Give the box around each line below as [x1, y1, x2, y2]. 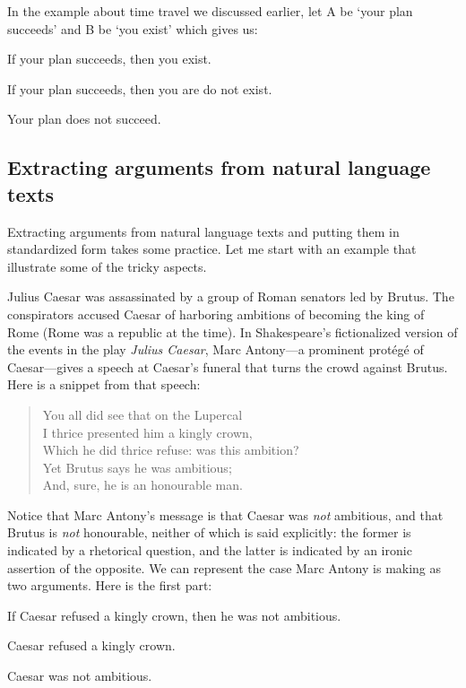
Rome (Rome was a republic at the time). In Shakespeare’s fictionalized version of [7, 322, 458, 341]
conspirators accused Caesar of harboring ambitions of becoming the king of [7, 304, 425, 323]
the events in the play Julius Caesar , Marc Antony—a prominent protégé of [7, 340, 424, 359]
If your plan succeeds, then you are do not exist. [7, 79, 272, 98]
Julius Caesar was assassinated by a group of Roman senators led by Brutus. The [7, 287, 454, 306]
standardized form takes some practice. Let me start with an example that [7, 239, 417, 258]
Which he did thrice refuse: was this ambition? [42, 440, 299, 459]
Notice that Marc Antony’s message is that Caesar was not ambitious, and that [7, 505, 444, 524]
